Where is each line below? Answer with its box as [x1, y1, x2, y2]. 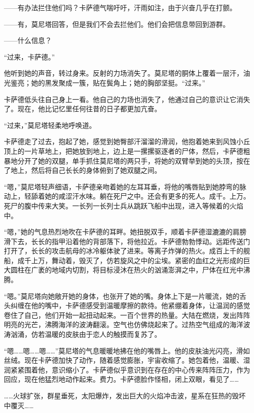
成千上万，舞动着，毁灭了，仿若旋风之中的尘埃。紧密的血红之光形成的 [17, 255, 243, 265]
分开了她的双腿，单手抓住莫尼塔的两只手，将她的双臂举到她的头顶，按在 [17, 155, 250, 165]
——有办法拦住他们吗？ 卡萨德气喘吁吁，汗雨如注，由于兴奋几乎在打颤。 [4, 2, 236, 12]
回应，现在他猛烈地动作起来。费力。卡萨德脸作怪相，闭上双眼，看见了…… [4, 374, 239, 384]
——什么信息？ [4, 35, 52, 45]
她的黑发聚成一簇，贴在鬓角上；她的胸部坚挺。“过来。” [31, 77, 206, 87]
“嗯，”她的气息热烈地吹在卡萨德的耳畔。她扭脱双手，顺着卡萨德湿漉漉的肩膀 [4, 227, 247, 237]
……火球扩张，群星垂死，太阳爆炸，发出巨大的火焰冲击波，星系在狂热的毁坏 [4, 391, 246, 400]
